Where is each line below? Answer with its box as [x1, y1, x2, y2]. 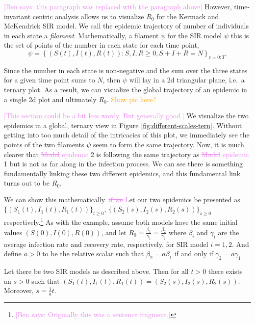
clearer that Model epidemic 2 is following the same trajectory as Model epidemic [4, 149, 249, 159]
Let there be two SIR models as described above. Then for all [4, 266, 189, 276]
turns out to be [4, 178, 50, 188]
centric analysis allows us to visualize [32, 11, 144, 21]
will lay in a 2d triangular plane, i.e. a [129, 75, 245, 85]
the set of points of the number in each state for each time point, [4, 40, 199, 50]
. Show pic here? [106, 94, 156, 104]
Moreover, [4, 285, 34, 296]
